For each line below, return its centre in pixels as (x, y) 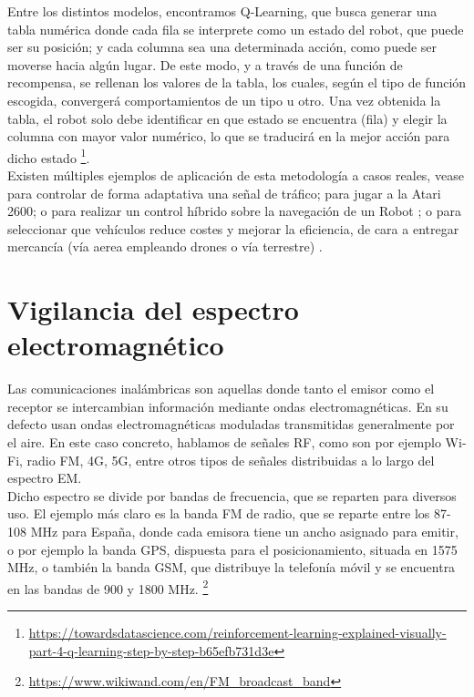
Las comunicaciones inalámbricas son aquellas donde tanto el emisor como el (221, 389)
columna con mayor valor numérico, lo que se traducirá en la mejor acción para (229, 136)
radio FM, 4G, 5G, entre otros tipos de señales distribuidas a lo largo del (231, 460)
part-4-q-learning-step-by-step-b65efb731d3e (151, 650)
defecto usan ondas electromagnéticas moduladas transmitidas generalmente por (231, 424)
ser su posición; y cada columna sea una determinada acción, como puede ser (222, 47)
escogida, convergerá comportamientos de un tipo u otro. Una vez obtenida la (224, 100)
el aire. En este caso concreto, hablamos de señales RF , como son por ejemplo (224, 442)
